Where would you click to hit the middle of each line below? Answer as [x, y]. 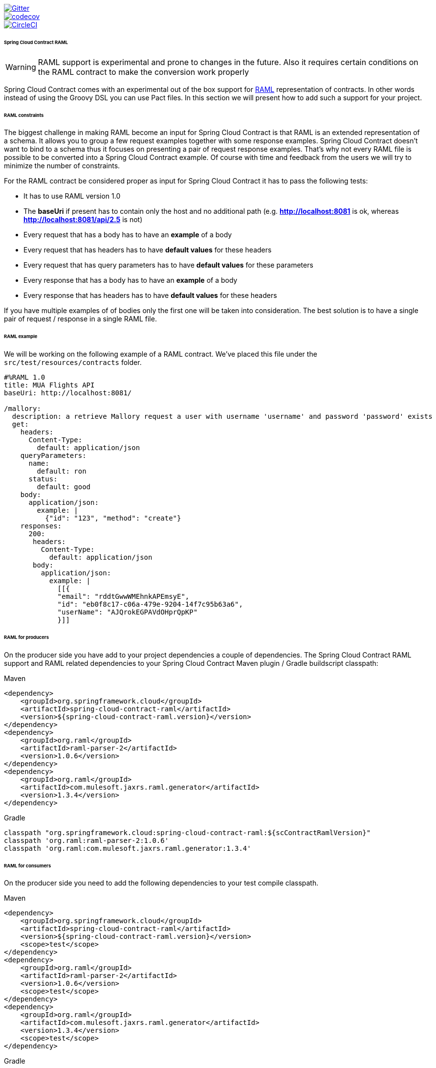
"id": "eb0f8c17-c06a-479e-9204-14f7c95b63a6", [150, 604]
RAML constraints [24, 115]
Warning [21, 67]
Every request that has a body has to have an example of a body [128, 235]
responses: [41, 526]
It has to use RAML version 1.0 [72, 196]
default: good [64, 487]
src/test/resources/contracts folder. [73, 363]
